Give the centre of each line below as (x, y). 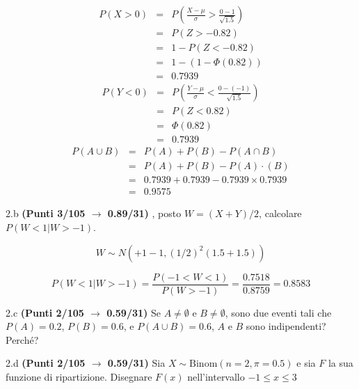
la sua (341, 363)
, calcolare (280, 213)
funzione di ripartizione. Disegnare (79, 377)
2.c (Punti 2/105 (45, 312)
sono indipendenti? (286, 326)
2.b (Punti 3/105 (46, 213)
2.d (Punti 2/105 (46, 363)
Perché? (22, 339)
